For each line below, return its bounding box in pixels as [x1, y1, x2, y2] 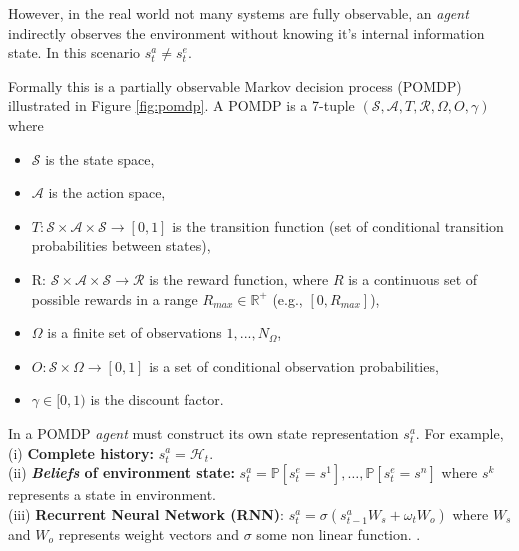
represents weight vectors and [58, 523, 240, 544]
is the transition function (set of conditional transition [172, 215, 504, 236]
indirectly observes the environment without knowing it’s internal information [8, 22, 485, 43]
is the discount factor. [90, 389, 224, 410]
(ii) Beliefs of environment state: [8, 462, 235, 483]
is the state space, [45, 148, 155, 169]
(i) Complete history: [8, 442, 155, 463]
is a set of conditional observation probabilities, [149, 355, 439, 376]
